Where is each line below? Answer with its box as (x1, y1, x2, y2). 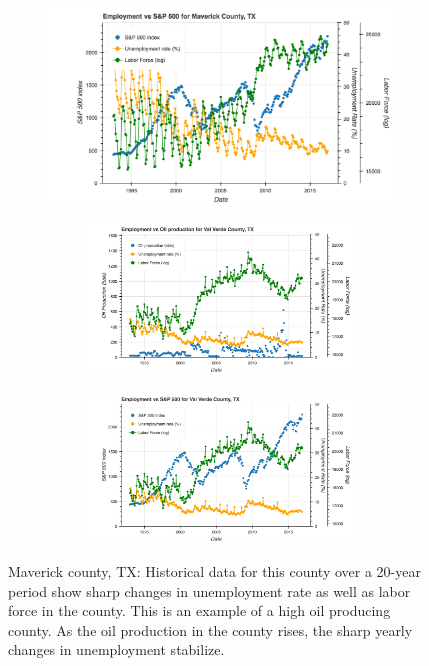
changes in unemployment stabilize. (8, 639, 225, 660)
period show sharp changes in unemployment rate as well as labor (8, 580, 411, 601)
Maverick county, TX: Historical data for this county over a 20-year (8, 560, 421, 581)
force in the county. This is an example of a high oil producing (8, 600, 391, 621)
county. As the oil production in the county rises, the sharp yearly (8, 619, 413, 640)
